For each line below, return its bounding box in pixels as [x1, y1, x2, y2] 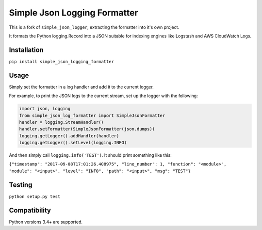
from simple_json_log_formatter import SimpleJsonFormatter [19, 113, 165, 118]
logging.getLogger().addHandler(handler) [19, 133, 119, 138]
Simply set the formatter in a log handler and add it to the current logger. [9, 84, 154, 90]
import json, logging [19, 106, 71, 112]
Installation [9, 46, 44, 54]
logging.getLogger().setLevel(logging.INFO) [19, 140, 127, 146]
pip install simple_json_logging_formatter [9, 59, 114, 64]
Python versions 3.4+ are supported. [9, 219, 82, 225]
